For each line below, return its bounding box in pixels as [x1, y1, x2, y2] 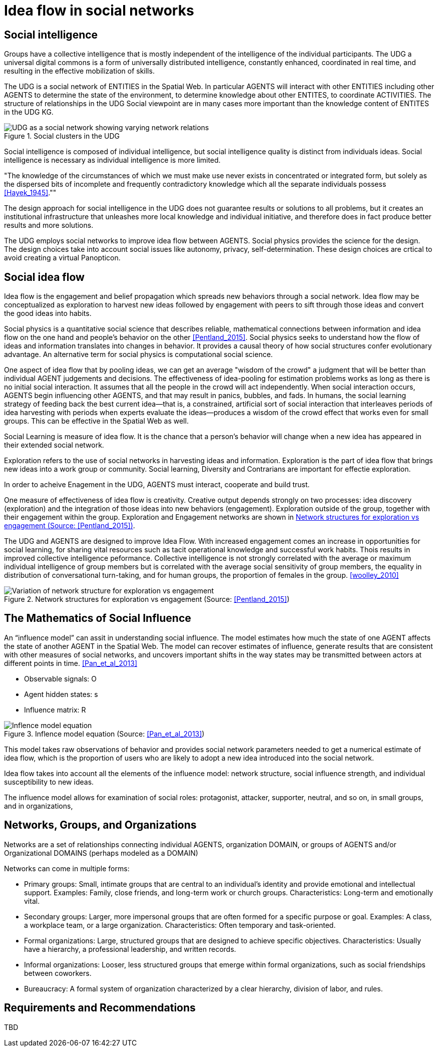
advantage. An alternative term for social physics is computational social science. [4, 350, 273, 359]
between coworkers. [24, 968, 92, 977]
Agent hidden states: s [24, 689, 98, 698]
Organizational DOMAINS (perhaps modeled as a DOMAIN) [4, 848, 198, 857]
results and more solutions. [4, 221, 94, 230]
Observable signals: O [24, 674, 97, 683]
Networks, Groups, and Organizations [4, 819, 197, 832]
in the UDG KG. [4, 108, 54, 117]
